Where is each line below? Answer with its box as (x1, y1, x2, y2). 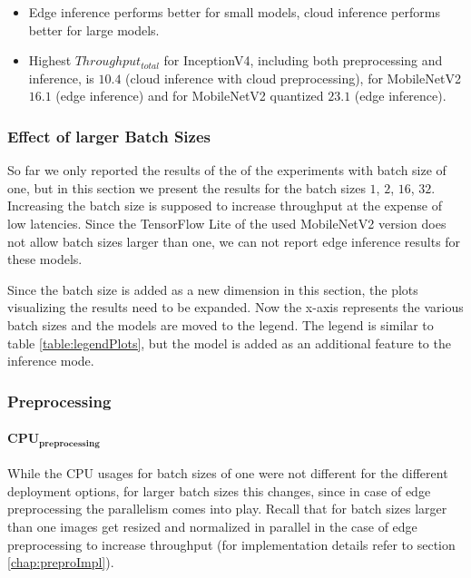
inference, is (28, 68, 94, 87)
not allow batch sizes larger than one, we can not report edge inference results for (7, 231, 461, 250)
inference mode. (7, 351, 94, 370)
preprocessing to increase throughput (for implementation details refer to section (7, 534, 456, 554)
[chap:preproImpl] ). (7, 553, 114, 572)
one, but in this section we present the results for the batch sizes (7, 178, 366, 197)
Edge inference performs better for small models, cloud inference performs (28, 3, 440, 21)
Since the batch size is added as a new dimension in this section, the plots (7, 279, 418, 299)
